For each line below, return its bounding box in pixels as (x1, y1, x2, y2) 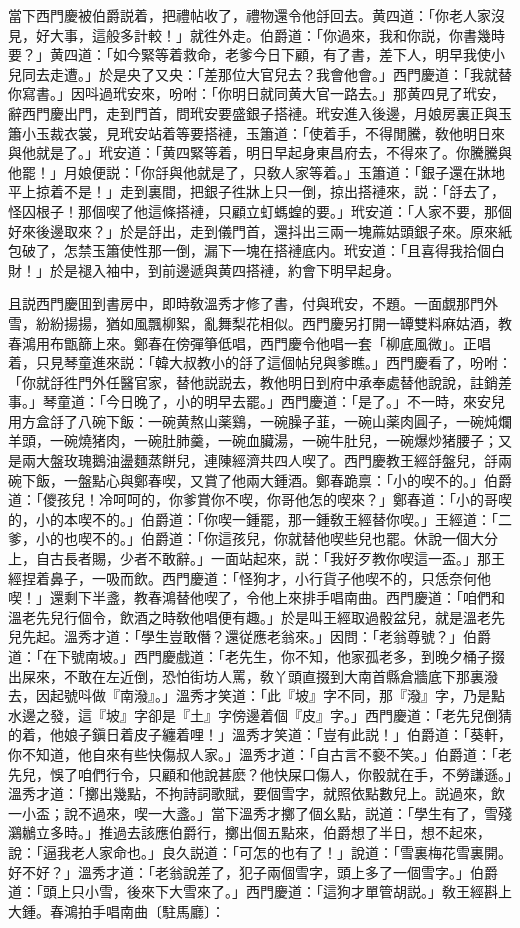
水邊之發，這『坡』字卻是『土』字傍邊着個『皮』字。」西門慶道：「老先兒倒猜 (8, 704, 512, 725)
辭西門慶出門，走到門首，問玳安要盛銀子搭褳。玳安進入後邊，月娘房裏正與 (8, 102, 498, 123)
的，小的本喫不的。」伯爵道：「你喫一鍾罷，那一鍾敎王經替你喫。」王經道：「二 (8, 508, 512, 529)
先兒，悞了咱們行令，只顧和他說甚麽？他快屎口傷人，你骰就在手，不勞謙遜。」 (8, 763, 512, 784)
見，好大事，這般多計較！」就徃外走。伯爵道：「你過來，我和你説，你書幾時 (8, 24, 505, 45)
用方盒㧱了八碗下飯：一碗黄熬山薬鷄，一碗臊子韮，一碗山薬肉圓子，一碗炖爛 (8, 410, 512, 431)
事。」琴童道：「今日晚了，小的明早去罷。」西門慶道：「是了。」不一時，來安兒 (8, 391, 505, 412)
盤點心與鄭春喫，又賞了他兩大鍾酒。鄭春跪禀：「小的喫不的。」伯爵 (77, 469, 512, 490)
